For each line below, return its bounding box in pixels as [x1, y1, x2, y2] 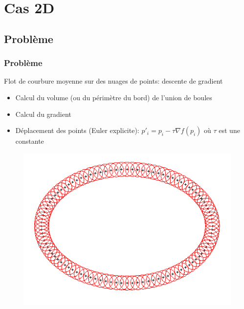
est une [219, 125, 240, 135]
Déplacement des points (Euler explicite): [15, 125, 139, 135]
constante [15, 136, 44, 146]
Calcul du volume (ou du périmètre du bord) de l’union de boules [15, 92, 212, 102]
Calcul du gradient [15, 109, 71, 119]
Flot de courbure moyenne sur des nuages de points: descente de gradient [4, 76, 223, 86]
